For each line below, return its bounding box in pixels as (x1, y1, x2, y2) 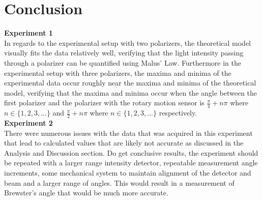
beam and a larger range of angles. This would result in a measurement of (4, 177, 235, 188)
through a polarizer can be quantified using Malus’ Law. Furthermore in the (4, 57, 241, 68)
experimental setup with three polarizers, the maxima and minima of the (4, 67, 231, 78)
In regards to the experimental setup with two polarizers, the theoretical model (4, 37, 251, 48)
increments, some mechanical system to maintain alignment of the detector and (4, 167, 251, 178)
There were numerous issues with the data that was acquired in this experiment (4, 127, 253, 138)
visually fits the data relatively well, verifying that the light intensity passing (4, 47, 244, 58)
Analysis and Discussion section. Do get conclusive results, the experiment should (4, 147, 258, 158)
